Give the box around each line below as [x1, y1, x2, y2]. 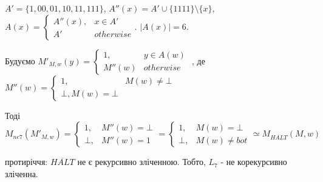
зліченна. [5, 167, 38, 180]
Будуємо [5, 54, 35, 67]
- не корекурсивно [220, 155, 287, 168]
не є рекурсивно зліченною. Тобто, [77, 155, 206, 168]
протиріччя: [5, 155, 48, 168]
